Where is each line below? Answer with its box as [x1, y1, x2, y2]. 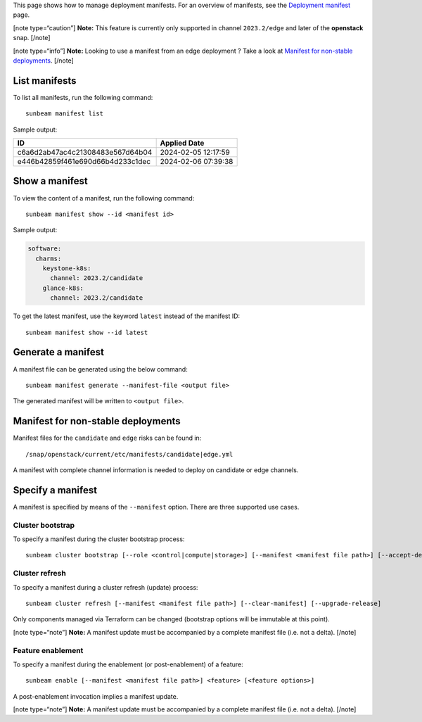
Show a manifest [13, 175, 88, 187]
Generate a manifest [13, 346, 105, 358]
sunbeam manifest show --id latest [25, 328, 148, 336]
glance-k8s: [42, 284, 84, 292]
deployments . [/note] [13, 56, 74, 65]
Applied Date [160, 138, 205, 148]
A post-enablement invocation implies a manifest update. [13, 692, 179, 700]
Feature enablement [13, 645, 84, 655]
